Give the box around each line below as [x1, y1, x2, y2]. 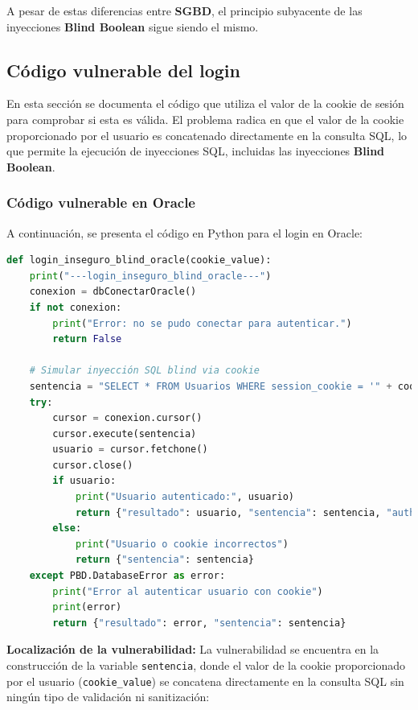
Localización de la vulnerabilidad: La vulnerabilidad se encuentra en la [6, 641, 379, 658]
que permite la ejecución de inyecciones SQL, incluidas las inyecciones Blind [6, 142, 385, 159]
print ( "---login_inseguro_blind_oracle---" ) [29, 270, 272, 282]
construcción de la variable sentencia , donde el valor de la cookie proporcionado [6, 657, 406, 674]
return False [52, 333, 122, 345]
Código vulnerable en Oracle [6, 192, 195, 213]
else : [52, 522, 82, 535]
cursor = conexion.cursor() [52, 412, 203, 424]
